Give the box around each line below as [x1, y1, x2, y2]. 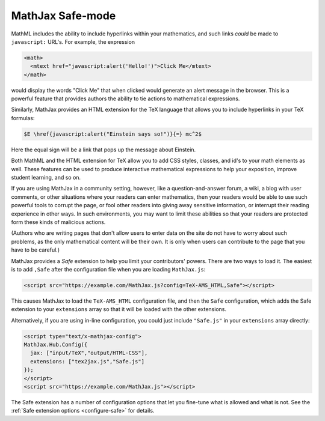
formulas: [11, 114, 35, 121]
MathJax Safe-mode [11, 9, 116, 22]
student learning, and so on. [11, 174, 81, 181]
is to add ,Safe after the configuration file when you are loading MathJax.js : [11, 265, 206, 273]
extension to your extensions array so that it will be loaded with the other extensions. [11, 306, 227, 313]
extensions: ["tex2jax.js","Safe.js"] [30, 358, 144, 365]
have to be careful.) [11, 246, 60, 253]
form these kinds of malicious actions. [11, 218, 106, 225]
